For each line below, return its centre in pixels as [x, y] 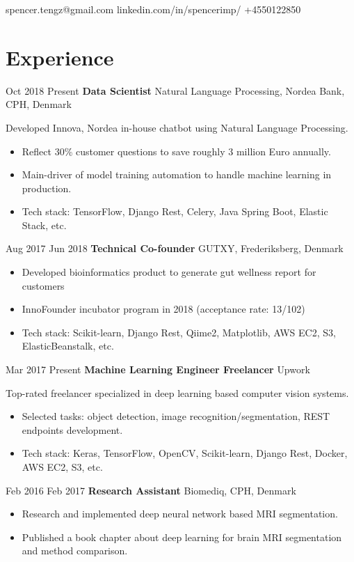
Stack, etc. [44, 225]
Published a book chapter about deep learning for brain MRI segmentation [182, 537]
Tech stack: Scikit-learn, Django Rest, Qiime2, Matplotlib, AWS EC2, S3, [179, 332]
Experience [60, 57]
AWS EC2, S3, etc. [62, 467]
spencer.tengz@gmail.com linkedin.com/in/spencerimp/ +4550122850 [153, 9]
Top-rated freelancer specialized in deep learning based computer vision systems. [177, 392]
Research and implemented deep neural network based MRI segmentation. [180, 514]
